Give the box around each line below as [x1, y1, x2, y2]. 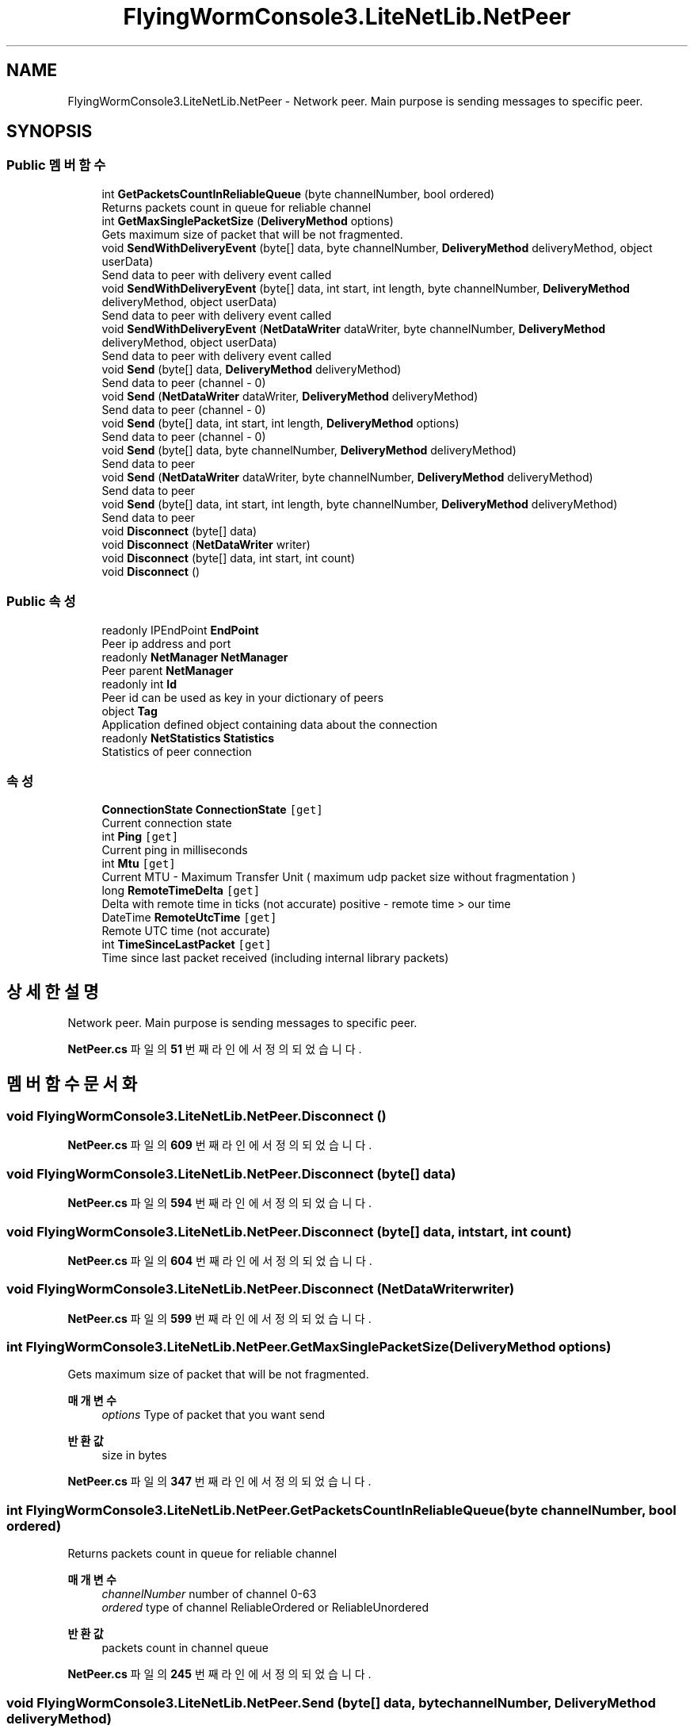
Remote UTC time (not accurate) [101, 924, 271, 938]
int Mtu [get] [101, 857, 176, 871]
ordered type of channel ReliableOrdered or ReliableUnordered [101, 1601, 429, 1615]
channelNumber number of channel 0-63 [101, 1587, 317, 1601]
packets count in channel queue [101, 1641, 269, 1655]
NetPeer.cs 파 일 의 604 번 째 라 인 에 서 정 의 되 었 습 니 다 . [67, 1253, 372, 1267]
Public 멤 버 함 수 [6, 157, 106, 174]
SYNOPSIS [6, 121, 93, 142]
